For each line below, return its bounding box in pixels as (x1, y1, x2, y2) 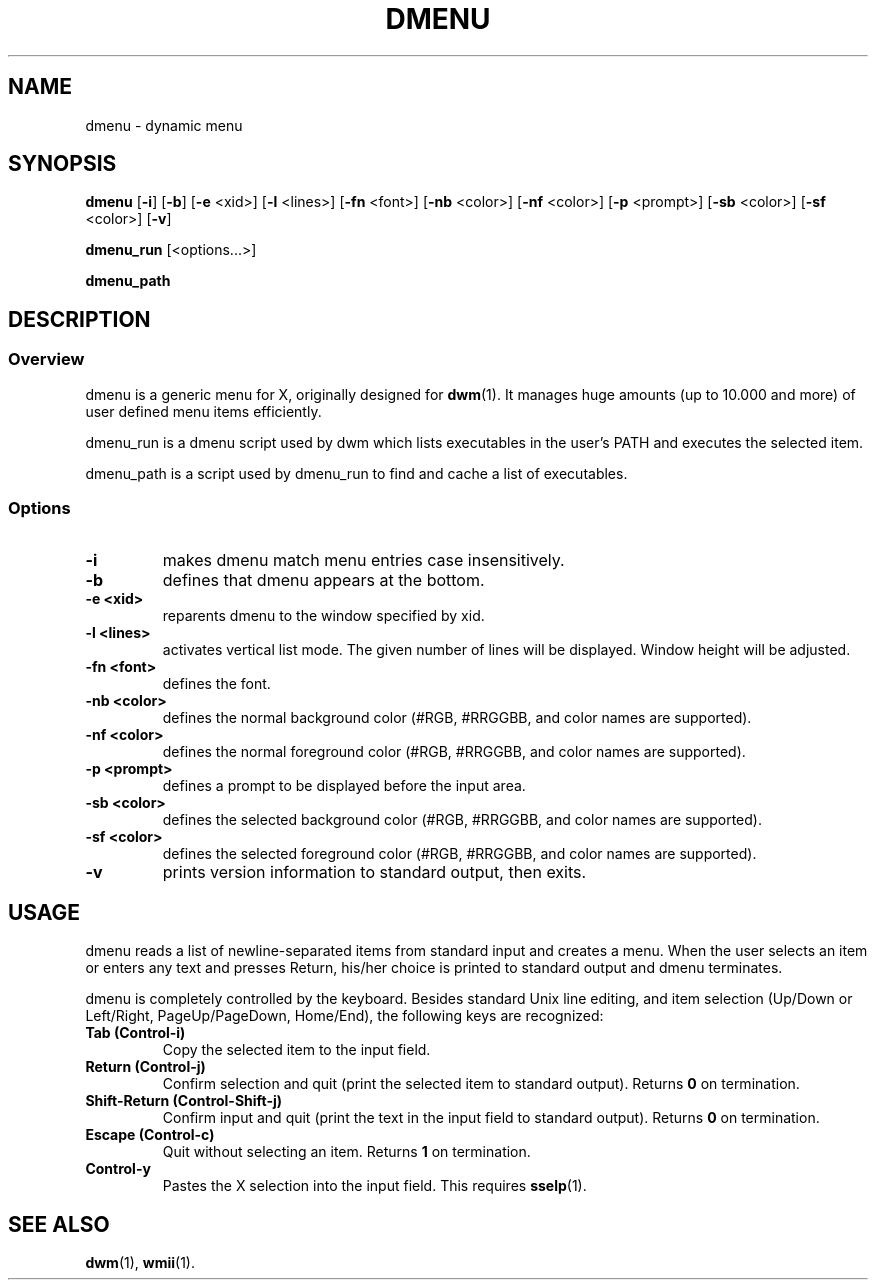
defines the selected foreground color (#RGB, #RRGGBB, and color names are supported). (162, 845, 757, 863)
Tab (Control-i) (85, 1024, 186, 1042)
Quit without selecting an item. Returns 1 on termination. (162, 1143, 531, 1161)
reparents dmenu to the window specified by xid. (162, 607, 485, 625)
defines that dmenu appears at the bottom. (162, 570, 485, 591)
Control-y (85, 1160, 151, 1178)
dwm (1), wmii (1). (85, 1254, 196, 1272)
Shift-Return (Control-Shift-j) (85, 1092, 283, 1110)
